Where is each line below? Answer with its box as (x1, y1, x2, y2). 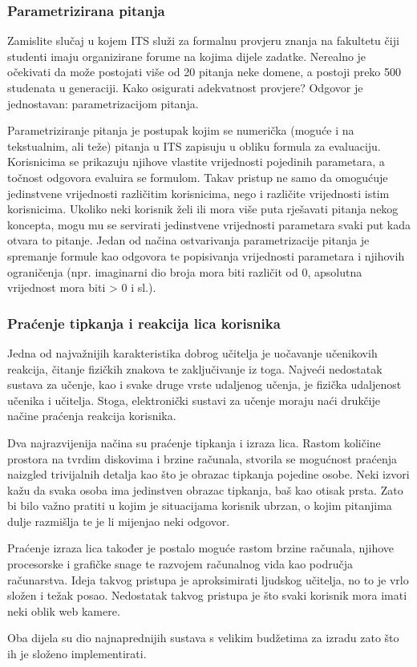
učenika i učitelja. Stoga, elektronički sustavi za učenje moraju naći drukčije (7, 391, 381, 408)
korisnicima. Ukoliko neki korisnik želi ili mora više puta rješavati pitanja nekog (7, 200, 399, 217)
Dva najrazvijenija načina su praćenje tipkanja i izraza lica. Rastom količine (7, 434, 381, 451)
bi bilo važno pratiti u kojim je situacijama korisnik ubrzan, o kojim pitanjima (7, 497, 392, 514)
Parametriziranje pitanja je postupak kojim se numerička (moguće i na (7, 122, 354, 139)
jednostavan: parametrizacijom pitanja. (7, 95, 199, 111)
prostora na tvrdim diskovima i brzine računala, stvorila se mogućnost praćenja (7, 450, 398, 467)
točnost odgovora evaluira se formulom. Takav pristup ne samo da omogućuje (7, 168, 388, 185)
